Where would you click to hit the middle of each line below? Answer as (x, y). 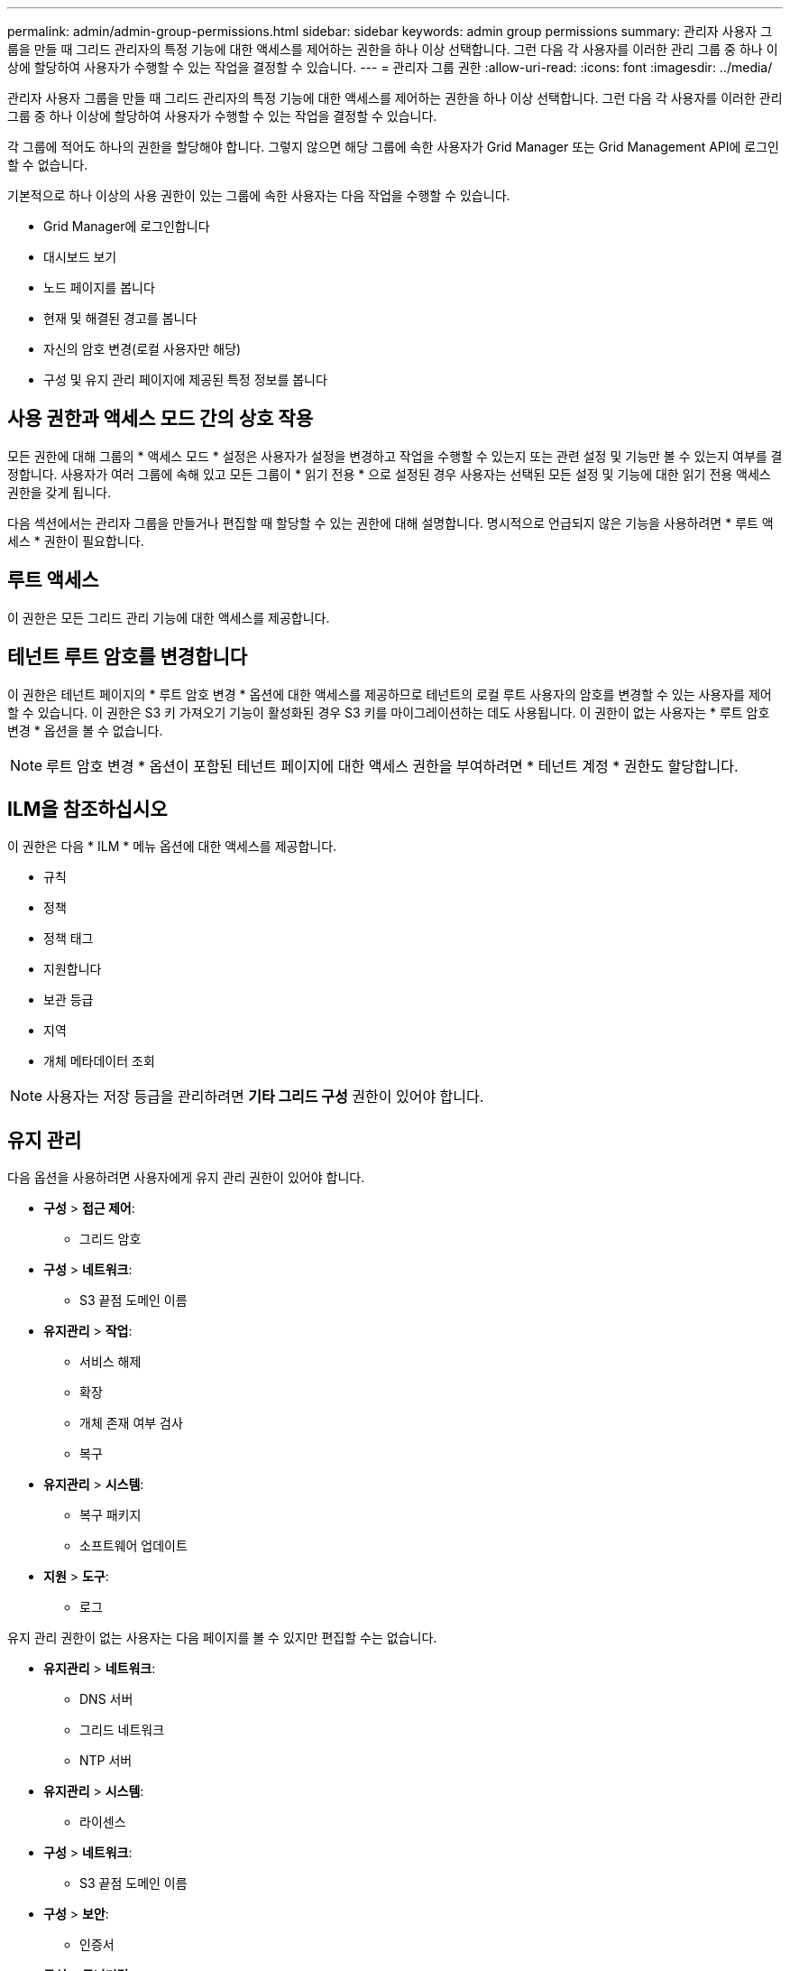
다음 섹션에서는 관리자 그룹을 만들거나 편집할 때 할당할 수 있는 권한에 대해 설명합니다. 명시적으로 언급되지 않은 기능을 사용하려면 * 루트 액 (390, 523)
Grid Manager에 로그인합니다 (127, 226)
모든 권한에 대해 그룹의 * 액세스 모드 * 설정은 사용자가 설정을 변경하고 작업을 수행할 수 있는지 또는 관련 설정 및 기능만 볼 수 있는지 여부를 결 (395, 456)
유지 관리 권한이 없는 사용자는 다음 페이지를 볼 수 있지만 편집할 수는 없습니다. (222, 1638)
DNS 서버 (106, 1699)
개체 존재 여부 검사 (131, 1423)
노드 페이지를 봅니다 (99, 287)
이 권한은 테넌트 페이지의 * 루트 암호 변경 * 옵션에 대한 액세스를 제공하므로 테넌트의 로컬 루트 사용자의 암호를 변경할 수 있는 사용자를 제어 (390, 694)
